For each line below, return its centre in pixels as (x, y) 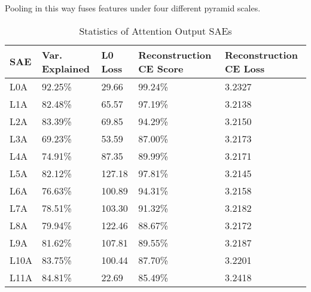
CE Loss (245, 68)
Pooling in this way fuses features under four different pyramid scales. (133, 8)
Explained (66, 68)
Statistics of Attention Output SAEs (155, 31)
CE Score (161, 68)
